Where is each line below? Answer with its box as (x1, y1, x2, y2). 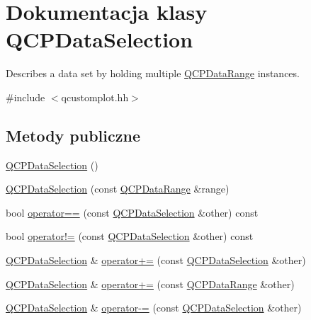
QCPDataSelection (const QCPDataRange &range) (6, 181, 230, 196)
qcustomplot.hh (61, 89, 129, 104)
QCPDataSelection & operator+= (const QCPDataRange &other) (6, 276, 295, 291)
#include (6, 89, 45, 104)
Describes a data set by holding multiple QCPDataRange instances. (6, 66, 300, 81)
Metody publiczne (6, 124, 140, 146)
